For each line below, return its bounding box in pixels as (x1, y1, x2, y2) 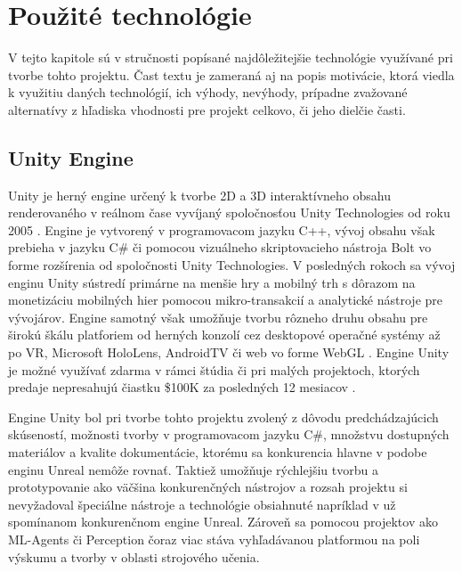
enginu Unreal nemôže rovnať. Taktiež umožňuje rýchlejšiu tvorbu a (8, 460, 378, 478)
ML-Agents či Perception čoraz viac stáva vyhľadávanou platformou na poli (8, 529, 420, 548)
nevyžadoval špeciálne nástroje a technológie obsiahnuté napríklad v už (8, 494, 396, 513)
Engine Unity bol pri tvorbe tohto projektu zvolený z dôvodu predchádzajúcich (8, 407, 439, 426)
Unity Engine (8, 143, 134, 171)
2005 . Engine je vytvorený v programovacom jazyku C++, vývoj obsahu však (8, 220, 435, 239)
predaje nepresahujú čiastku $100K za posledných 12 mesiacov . (8, 378, 356, 396)
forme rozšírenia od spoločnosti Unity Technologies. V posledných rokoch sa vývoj (8, 256, 456, 274)
